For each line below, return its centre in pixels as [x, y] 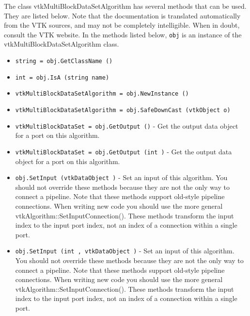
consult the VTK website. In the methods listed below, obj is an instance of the [123, 34]
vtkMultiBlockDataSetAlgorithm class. [62, 44]
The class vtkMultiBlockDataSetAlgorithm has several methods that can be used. [125, 6]
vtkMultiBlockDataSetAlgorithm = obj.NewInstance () [102, 94]
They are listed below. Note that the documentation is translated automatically [122, 15]
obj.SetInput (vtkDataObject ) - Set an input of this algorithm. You [121, 177]
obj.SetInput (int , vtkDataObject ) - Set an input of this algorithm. [125, 251]
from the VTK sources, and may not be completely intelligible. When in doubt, [122, 25]
